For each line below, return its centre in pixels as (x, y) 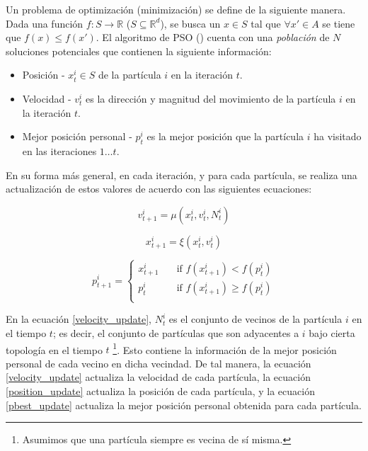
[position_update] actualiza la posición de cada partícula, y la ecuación (160, 390)
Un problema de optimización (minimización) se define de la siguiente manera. (176, 9)
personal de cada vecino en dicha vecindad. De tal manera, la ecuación (159, 363)
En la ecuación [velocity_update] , (79, 319)
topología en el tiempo (54, 349)
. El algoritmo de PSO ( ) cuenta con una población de (213, 37)
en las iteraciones (59, 150)
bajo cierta (332, 332)
